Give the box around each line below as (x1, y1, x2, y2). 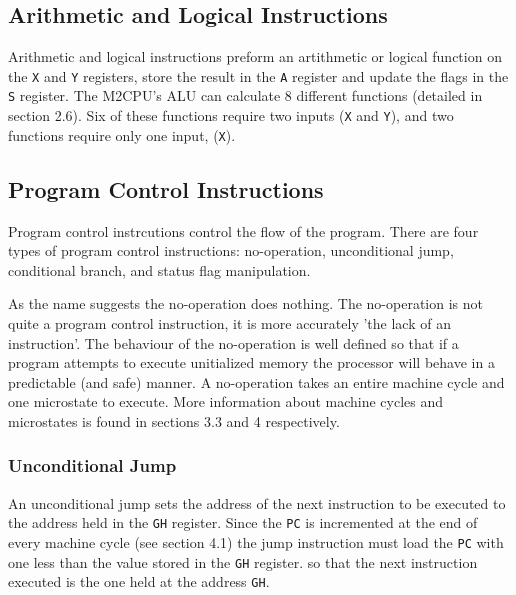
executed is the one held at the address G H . (8, 571, 270, 592)
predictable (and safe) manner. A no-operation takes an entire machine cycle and (8, 371, 505, 392)
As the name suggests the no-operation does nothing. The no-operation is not (8, 293, 483, 314)
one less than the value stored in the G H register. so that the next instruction (8, 551, 478, 572)
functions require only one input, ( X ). (8, 124, 236, 145)
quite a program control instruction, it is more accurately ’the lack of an (8, 313, 451, 333)
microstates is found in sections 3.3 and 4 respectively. (8, 410, 340, 431)
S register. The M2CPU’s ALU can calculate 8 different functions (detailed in (8, 85, 483, 106)
